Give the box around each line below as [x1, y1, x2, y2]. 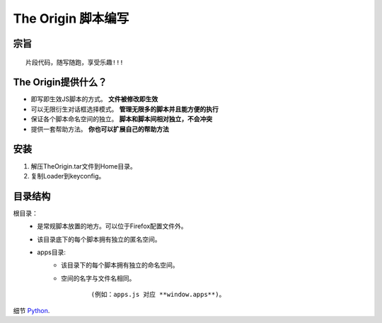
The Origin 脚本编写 [13, 11, 129, 26]
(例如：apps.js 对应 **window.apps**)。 [91, 290, 226, 299]
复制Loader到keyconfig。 [30, 171, 105, 180]
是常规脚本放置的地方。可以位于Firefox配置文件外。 [37, 222, 187, 230]
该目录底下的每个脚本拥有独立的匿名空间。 [37, 234, 161, 244]
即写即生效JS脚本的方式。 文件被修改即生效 [30, 95, 158, 103]
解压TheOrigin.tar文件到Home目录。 [30, 161, 137, 170]
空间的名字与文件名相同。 [61, 273, 136, 283]
